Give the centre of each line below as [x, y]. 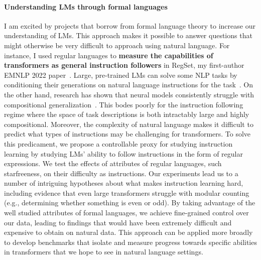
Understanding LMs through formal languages [86, 6]
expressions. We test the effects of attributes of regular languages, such [113, 163]
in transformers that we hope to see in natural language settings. [104, 252]
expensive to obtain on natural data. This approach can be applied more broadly [128, 232]
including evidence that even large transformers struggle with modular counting [127, 192]
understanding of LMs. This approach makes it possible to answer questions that [128, 35]
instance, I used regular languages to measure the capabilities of [109, 55]
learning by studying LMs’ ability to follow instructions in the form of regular [123, 153]
